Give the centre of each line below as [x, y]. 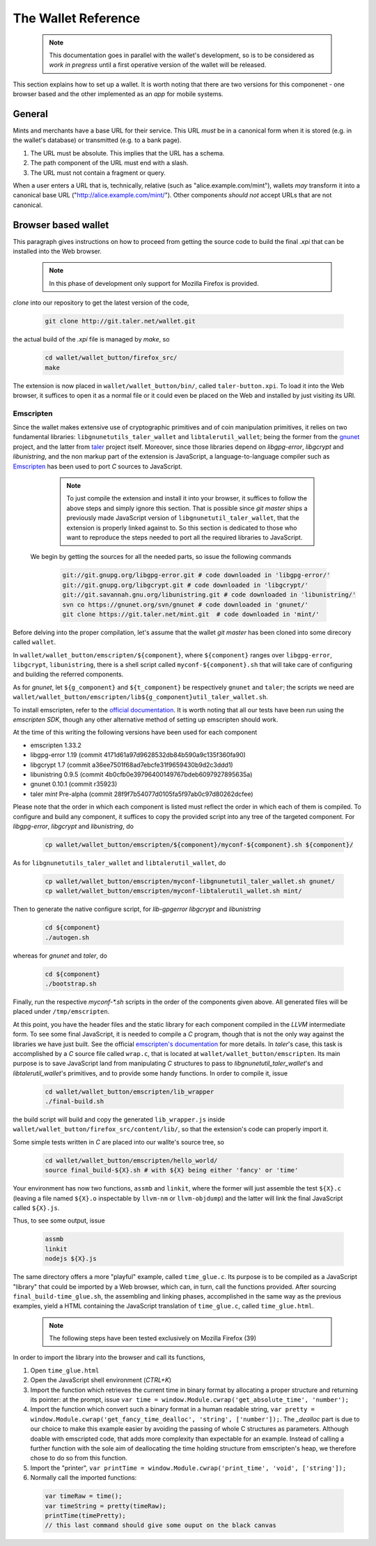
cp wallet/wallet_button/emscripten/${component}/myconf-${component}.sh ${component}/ [199, 844]
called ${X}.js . [36, 1208]
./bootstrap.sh [71, 984]
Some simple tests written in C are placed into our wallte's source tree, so [118, 1142]
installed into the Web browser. [57, 252]
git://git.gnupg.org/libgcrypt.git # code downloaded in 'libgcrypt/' [186, 585]
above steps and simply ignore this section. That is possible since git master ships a [187, 508]
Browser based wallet [61, 225]
